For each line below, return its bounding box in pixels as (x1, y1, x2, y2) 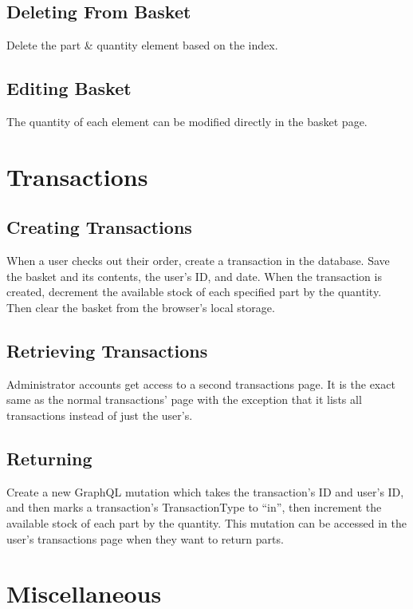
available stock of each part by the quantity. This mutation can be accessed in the (6, 514, 407, 531)
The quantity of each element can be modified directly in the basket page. (6, 113, 368, 129)
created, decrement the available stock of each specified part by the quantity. (6, 283, 382, 300)
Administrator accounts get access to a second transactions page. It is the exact (6, 375, 395, 392)
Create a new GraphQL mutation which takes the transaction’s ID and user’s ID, (6, 483, 404, 500)
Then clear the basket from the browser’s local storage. (6, 299, 275, 315)
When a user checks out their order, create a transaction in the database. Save (6, 252, 390, 269)
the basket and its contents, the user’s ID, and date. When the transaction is (6, 267, 382, 284)
